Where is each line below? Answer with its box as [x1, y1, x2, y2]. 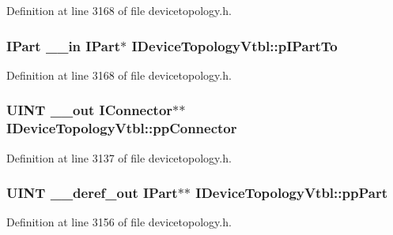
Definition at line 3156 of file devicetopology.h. [6, 214, 232, 230]
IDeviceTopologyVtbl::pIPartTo [131, 35, 338, 55]
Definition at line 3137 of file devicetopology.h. [6, 149, 232, 166]
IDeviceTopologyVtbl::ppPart [195, 183, 387, 203]
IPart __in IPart [6, 35, 121, 55]
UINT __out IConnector [6, 100, 173, 120]
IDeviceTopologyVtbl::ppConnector [6, 118, 237, 138]
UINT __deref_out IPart [6, 183, 178, 203]
